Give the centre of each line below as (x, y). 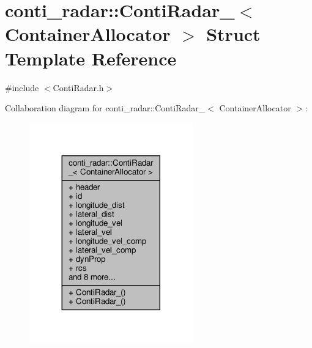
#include (22, 87)
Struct (233, 34)
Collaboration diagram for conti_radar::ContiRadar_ (105, 108)
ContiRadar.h (78, 87)
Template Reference (91, 58)
